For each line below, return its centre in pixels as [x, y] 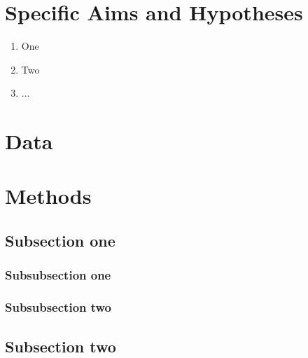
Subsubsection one [58, 275]
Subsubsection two [58, 307]
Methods [48, 196]
